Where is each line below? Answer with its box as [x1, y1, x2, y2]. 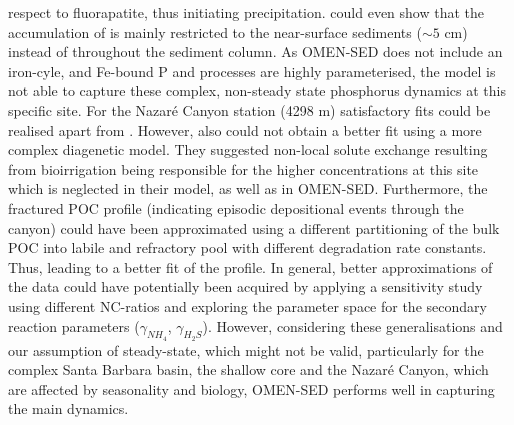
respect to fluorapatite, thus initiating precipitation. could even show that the [8, 2, 485, 22]
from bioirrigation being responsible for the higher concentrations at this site [8, 158, 479, 179]
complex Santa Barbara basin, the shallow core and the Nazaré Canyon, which [8, 359, 489, 380]
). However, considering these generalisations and [202, 315, 503, 336]
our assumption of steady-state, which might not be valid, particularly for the [8, 339, 484, 360]
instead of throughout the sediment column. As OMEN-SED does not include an [8, 41, 503, 62]
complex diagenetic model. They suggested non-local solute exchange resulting [8, 139, 488, 160]
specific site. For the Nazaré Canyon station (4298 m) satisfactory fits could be [8, 99, 491, 120]
